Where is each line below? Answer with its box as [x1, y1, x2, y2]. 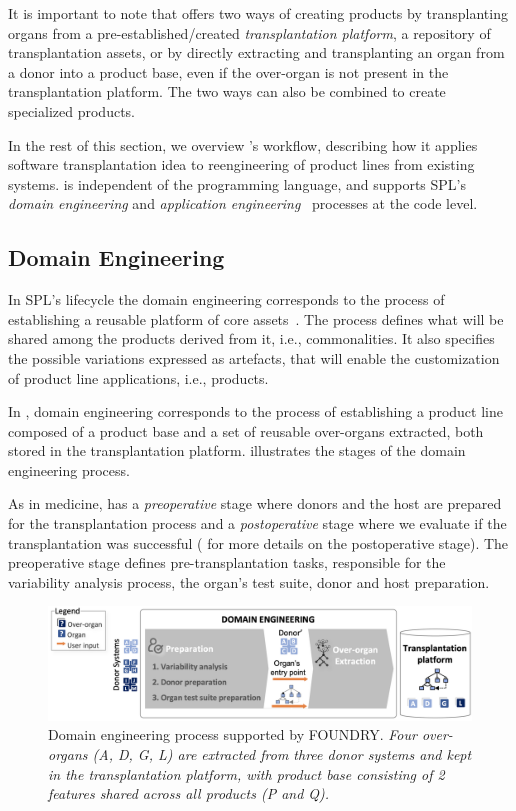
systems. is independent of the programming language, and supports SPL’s [8, 173, 467, 194]
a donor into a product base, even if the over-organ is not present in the [8, 61, 449, 82]
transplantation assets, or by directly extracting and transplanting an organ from [8, 42, 505, 63]
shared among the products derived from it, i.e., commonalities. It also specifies [8, 328, 495, 349]
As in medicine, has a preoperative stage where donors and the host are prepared [8, 493, 502, 514]
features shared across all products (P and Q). [48, 783, 330, 804]
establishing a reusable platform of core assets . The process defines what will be [8, 308, 504, 329]
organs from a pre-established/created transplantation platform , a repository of [8, 22, 491, 43]
